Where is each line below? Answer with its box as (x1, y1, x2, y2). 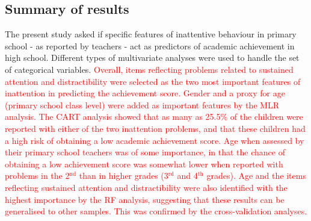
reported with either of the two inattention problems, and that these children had (5, 122, 306, 134)
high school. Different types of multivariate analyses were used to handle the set (5, 51, 300, 64)
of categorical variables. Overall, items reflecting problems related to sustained (5, 63, 294, 75)
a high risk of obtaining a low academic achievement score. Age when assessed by (5, 134, 304, 146)
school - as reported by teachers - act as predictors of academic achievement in (5, 39, 295, 52)
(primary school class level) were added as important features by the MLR (5, 98, 279, 111)
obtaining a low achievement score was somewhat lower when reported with (5, 157, 283, 170)
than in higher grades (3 (79, 169, 168, 182)
